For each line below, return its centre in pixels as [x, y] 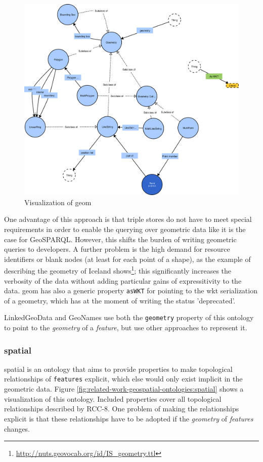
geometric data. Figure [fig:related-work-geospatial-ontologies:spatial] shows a [124, 389]
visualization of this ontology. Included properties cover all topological [113, 398]
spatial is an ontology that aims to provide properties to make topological [118, 369]
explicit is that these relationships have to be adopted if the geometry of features [129, 418]
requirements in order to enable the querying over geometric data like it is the [125, 229]
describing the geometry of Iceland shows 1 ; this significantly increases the [118, 270]
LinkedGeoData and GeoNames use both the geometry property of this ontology [129, 317]
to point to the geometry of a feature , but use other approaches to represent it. [126, 328]
